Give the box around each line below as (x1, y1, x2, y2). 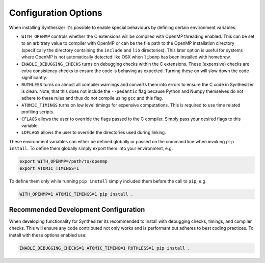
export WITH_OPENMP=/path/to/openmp (19, 158, 108, 164)
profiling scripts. (21, 109, 54, 115)
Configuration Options (9, 7, 103, 18)
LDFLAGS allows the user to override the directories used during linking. (21, 130, 166, 135)
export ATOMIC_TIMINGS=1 (19, 165, 79, 171)
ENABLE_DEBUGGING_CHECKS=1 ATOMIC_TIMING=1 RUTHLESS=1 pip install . (19, 245, 190, 251)
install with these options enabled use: (9, 232, 87, 238)
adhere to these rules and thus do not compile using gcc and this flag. (21, 95, 163, 101)
